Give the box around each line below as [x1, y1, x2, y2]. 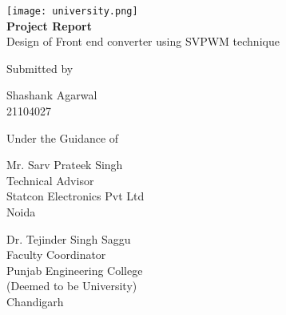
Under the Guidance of [6, 129, 119, 146]
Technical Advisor [6, 172, 94, 188]
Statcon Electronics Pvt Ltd [6, 188, 145, 204]
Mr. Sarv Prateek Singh [6, 156, 123, 173]
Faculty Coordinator [6, 246, 106, 263]
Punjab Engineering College [6, 261, 143, 278]
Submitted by [6, 59, 73, 76]
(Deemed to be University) [6, 277, 137, 294]
